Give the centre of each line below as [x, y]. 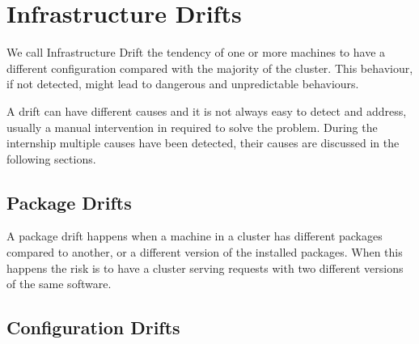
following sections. [51, 158]
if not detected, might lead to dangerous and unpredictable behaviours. [183, 84]
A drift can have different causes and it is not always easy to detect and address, [207, 110]
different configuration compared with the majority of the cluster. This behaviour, [210, 68]
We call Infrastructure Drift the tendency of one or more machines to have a [196, 52]
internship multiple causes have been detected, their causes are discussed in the [203, 143]
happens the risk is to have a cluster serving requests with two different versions [205, 268]
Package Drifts [69, 202]
